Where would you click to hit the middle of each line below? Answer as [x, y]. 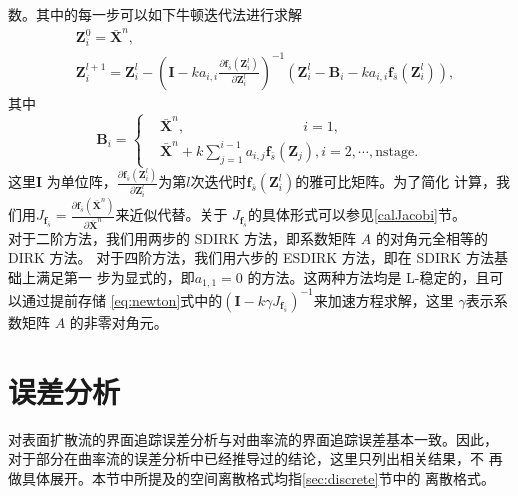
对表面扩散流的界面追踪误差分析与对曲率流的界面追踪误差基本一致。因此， [253, 438]
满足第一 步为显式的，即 [115, 276]
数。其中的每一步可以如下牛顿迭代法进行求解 [155, 14]
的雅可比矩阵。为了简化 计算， [395, 181]
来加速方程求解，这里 [383, 299]
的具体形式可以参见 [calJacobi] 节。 [356, 214]
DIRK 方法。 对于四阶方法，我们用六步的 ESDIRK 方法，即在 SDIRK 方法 [251, 257]
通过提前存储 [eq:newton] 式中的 [122, 299]
